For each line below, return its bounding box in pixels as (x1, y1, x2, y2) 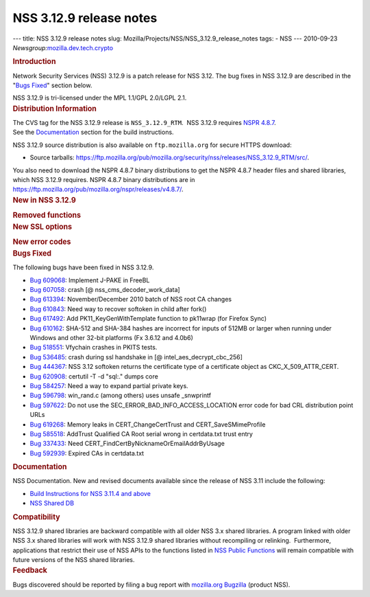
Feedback (12, 565, 48, 575)
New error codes (12, 237, 71, 247)
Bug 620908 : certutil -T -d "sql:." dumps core (29, 372, 159, 381)
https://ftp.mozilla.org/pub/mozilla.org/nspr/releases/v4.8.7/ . (12, 185, 184, 194)
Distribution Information (12, 104, 97, 113)
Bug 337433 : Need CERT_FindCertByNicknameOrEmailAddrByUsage (29, 440, 225, 448)
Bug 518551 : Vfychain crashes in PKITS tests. (29, 343, 158, 352)
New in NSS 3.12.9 (12, 195, 77, 205)
